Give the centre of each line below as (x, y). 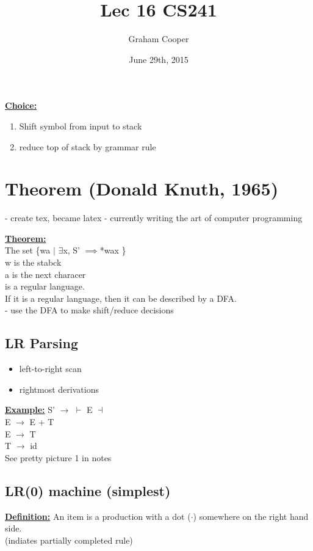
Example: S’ (30, 410)
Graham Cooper (159, 39)
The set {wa (28, 250)
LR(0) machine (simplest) (88, 490)
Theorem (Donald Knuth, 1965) (142, 188)
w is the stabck (33, 262)
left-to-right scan (50, 369)
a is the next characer (45, 274)
